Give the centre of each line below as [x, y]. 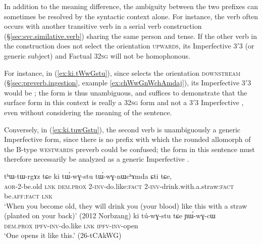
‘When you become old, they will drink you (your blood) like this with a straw [126, 205]
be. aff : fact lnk [29, 196]
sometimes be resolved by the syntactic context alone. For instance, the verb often [131, 16]
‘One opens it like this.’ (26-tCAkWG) [63, 235]
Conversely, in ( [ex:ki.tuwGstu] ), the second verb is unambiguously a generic [122, 129]
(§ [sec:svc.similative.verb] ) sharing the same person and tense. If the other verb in [131, 36]
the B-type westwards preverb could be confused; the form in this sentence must [129, 149]
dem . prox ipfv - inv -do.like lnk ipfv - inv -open [71, 225]
